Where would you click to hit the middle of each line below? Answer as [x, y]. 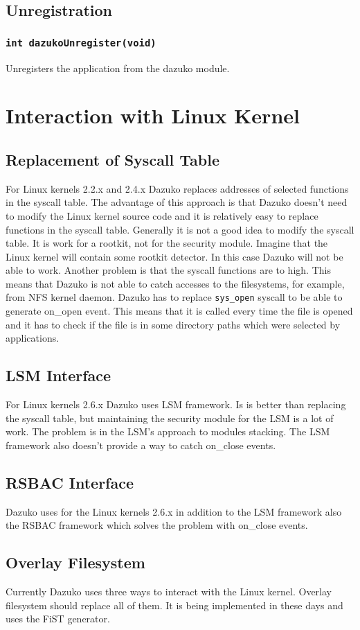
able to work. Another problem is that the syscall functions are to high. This [168, 270]
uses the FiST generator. [58, 619]
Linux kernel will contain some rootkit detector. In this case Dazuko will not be [174, 256]
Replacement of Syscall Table [113, 159]
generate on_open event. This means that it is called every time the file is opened [179, 311]
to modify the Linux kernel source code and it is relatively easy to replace [162, 215]
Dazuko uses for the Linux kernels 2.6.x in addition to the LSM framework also [174, 511]
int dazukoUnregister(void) [81, 43]
